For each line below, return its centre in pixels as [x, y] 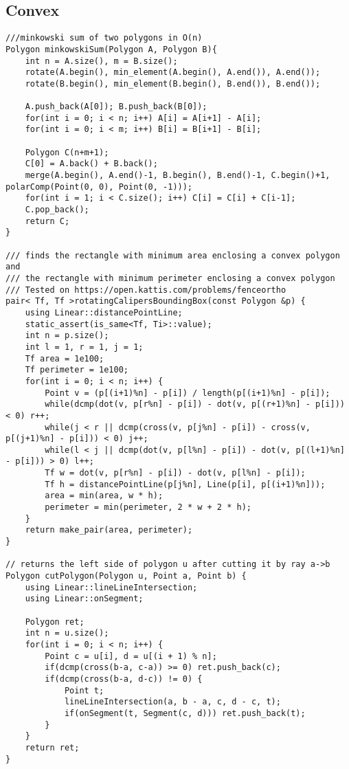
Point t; [84, 690]
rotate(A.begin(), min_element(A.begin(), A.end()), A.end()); [173, 73]
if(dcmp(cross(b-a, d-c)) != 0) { [124, 679]
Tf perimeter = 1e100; [77, 370]
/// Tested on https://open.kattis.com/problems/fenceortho [146, 290]
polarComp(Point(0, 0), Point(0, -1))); [99, 187]
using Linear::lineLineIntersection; [111, 587]
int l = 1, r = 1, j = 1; [84, 347]
